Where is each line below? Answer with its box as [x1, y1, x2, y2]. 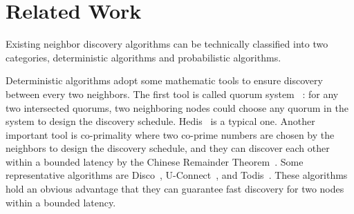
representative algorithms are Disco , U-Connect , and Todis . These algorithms [6, 168, 348, 182]
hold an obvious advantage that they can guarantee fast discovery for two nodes [6, 182, 344, 196]
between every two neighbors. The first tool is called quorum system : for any [6, 86, 339, 101]
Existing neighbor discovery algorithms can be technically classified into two [6, 37, 328, 51]
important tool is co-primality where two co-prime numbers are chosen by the [6, 127, 335, 142]
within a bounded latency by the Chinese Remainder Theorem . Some [6, 154, 304, 168]
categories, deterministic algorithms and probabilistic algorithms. [6, 50, 281, 64]
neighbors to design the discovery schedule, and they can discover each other [6, 141, 330, 155]
